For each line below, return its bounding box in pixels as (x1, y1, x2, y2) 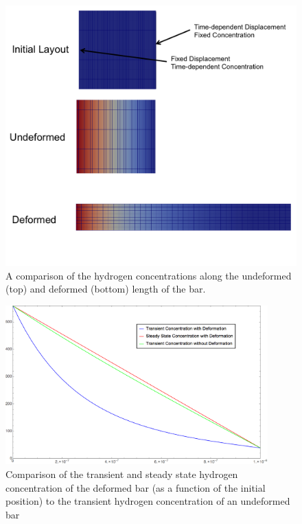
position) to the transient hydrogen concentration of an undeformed (5, 494, 290, 508)
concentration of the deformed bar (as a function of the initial (5, 480, 266, 494)
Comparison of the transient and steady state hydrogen (5, 467, 238, 481)
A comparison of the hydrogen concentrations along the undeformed (5, 268, 292, 282)
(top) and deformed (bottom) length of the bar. (5, 282, 206, 296)
